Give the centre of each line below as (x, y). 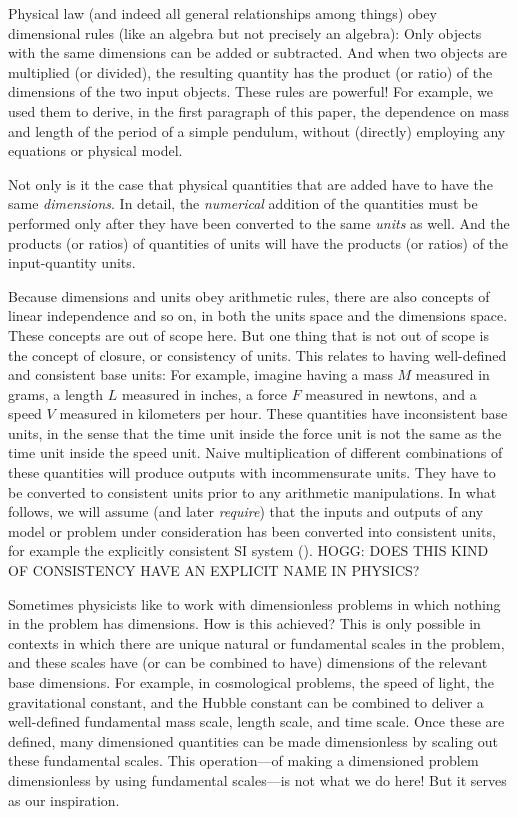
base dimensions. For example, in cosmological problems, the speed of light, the (251, 682)
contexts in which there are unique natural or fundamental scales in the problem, (256, 642)
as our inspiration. (64, 799)
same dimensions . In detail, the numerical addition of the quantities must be (243, 203)
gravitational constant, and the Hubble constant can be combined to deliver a (246, 701)
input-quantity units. (72, 262)
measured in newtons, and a (391, 393)
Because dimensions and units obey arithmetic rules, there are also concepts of (249, 295)
